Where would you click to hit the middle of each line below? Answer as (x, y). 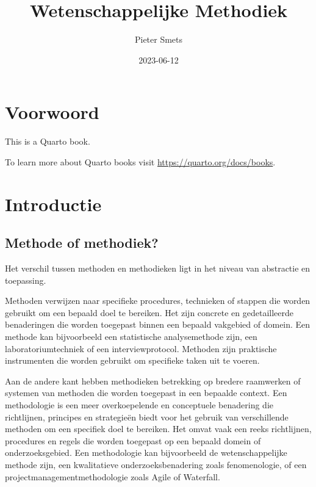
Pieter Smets (159, 39)
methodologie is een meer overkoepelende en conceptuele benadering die (139, 404)
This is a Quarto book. (48, 141)
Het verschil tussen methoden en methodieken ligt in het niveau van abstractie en (158, 268)
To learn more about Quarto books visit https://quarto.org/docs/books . (140, 161)
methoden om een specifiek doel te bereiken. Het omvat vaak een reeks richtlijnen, (158, 429)
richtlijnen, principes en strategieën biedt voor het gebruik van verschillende (147, 417)
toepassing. (26, 280)
